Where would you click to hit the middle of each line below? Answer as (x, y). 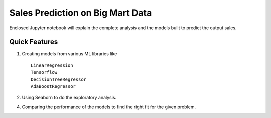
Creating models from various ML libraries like (70, 54)
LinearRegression (52, 65)
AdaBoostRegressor (53, 87)
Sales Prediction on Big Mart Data (81, 13)
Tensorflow (44, 73)
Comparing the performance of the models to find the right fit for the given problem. (109, 107)
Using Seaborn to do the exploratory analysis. (69, 98)
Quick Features (34, 42)
